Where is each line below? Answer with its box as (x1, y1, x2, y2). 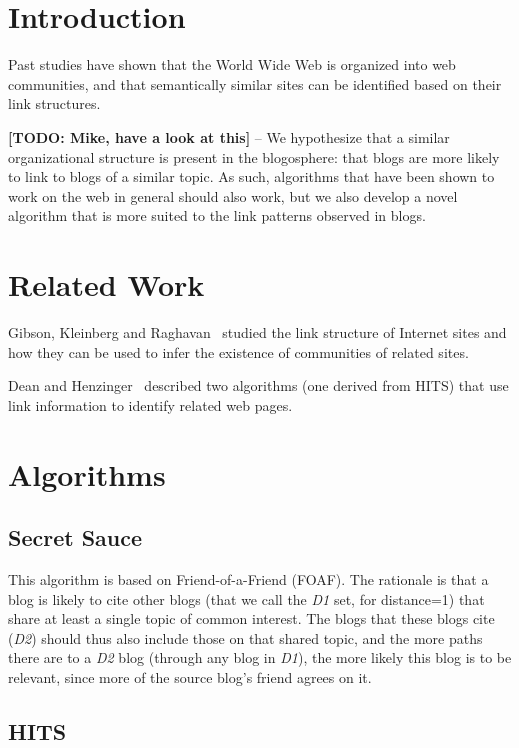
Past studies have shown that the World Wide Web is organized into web (8, 54, 456, 75)
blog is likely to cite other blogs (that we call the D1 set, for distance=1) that (8, 588, 485, 609)
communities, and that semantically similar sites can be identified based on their (8, 73, 502, 94)
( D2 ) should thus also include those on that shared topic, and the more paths (8, 627, 483, 648)
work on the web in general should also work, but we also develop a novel (8, 185, 458, 206)
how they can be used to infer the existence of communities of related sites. (8, 341, 469, 362)
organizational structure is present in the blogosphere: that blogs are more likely (8, 146, 500, 167)
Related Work (8, 264, 205, 305)
